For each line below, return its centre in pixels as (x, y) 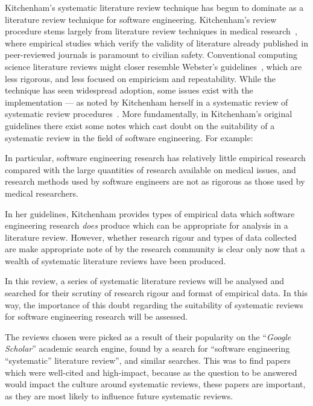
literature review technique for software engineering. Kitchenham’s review (141, 19)
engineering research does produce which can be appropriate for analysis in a (147, 225)
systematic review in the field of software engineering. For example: (129, 137)
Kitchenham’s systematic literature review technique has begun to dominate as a (154, 7)
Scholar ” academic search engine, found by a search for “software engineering (147, 348)
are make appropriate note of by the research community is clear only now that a (155, 249)
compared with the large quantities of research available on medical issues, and (150, 169)
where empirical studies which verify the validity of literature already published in (156, 43)
